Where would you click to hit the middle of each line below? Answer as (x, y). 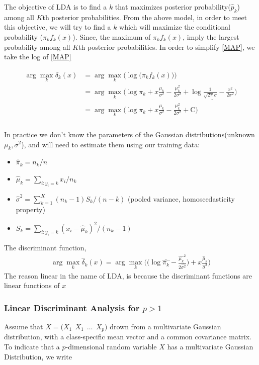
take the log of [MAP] (38, 57)
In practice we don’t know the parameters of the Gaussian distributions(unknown (129, 134)
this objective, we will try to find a (58, 27)
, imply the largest (211, 36)
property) (30, 209)
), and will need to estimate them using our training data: (111, 144)
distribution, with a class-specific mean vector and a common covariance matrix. (128, 337)
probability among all (37, 47)
